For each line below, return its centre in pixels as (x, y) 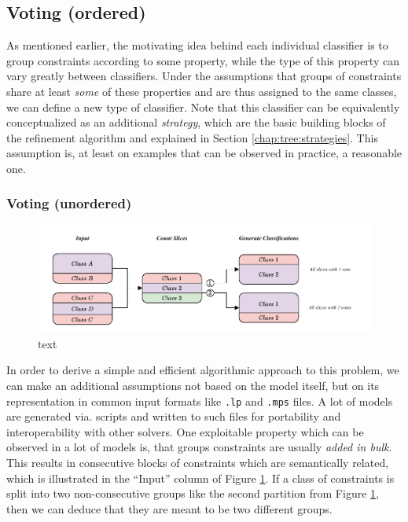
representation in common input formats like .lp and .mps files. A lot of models (200, 401)
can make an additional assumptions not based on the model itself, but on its (193, 385)
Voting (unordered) (69, 203)
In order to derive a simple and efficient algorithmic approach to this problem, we (203, 370)
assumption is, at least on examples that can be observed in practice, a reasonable (204, 153)
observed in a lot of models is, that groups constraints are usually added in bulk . (199, 447)
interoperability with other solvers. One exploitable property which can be (185, 431)
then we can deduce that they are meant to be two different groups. (169, 508)
